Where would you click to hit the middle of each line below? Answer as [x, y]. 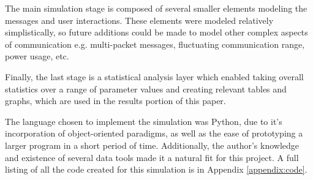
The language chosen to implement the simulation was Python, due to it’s [144, 121]
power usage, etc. [37, 56]
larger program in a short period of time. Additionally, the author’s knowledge [152, 145]
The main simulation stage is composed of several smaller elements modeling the [156, 8]
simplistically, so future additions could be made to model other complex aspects [156, 32]
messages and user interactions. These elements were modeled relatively [139, 20]
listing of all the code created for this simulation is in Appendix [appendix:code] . [156, 169]
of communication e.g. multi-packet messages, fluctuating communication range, [155, 44]
